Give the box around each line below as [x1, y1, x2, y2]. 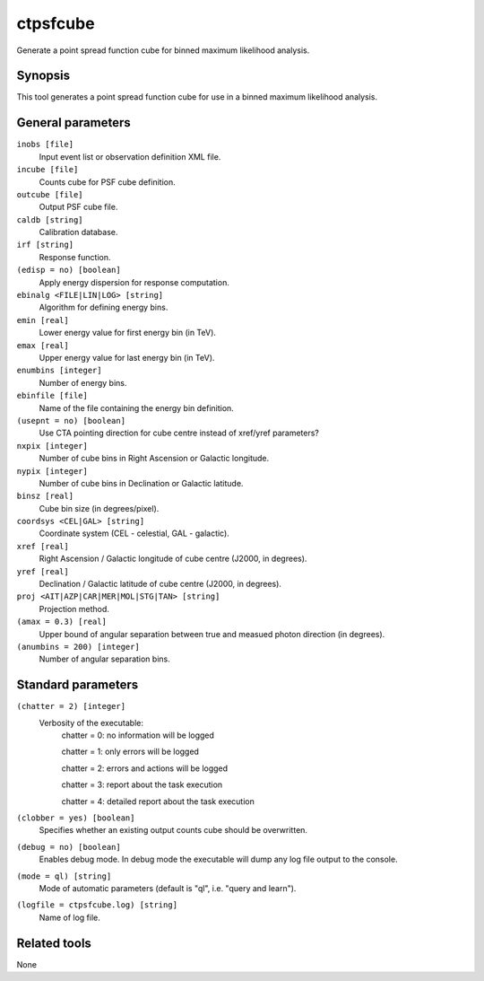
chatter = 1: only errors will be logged [61, 746, 199, 758]
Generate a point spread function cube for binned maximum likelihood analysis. [16, 45, 310, 56]
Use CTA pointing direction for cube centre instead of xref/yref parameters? [39, 427, 320, 439]
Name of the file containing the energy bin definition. [39, 402, 235, 413]
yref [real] [16, 566, 69, 576]
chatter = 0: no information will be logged [61, 730, 215, 740]
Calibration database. [39, 227, 118, 238]
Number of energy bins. [39, 377, 127, 388]
